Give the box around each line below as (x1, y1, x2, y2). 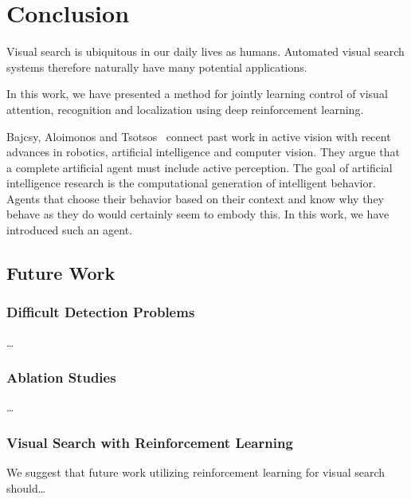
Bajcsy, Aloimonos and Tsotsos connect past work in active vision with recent (6, 128, 391, 144)
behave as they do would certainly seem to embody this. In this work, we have (6, 206, 389, 222)
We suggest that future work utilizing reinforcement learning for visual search (6, 464, 386, 481)
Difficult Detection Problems (6, 302, 195, 322)
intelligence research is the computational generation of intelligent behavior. (6, 175, 376, 191)
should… (6, 479, 46, 496)
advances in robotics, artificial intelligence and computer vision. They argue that (6, 143, 400, 160)
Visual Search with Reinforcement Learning (6, 432, 293, 452)
